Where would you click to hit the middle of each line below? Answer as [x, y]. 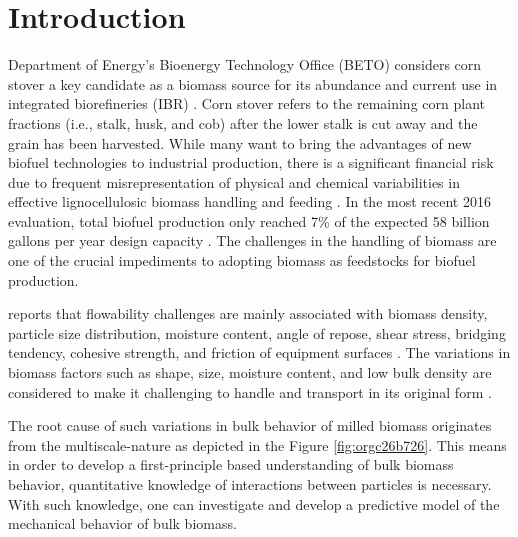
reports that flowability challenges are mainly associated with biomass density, [248, 313]
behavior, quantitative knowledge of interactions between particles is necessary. [250, 484]
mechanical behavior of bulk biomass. [122, 523]
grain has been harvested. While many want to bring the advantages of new [240, 142]
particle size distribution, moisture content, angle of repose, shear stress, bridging [257, 332]
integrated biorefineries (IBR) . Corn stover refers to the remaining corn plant [246, 103]
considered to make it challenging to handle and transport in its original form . [250, 391]
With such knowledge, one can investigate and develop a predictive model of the [254, 503]
